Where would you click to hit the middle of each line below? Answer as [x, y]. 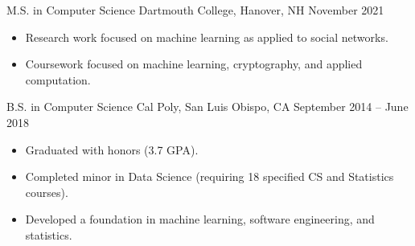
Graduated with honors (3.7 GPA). [112, 149]
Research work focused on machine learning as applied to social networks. [207, 37]
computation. [58, 79]
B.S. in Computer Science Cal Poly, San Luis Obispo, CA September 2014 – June [207, 107]
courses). [47, 192]
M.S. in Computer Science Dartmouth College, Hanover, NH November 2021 [195, 10]
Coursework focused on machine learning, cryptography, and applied [194, 64]
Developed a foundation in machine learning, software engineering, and [200, 219]
